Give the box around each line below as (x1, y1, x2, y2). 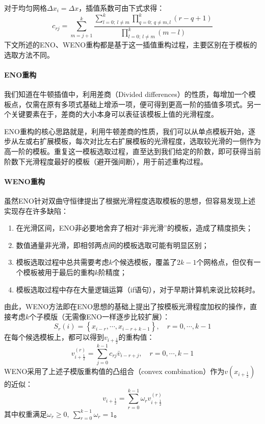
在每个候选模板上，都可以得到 (4, 332, 104, 342)
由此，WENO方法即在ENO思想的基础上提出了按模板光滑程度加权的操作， (4, 301, 250, 312)
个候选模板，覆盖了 (113, 257, 177, 267)
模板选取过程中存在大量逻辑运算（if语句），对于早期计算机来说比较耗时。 (16, 284, 259, 294)
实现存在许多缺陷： (4, 205, 68, 216)
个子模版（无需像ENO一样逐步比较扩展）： (29, 311, 170, 321)
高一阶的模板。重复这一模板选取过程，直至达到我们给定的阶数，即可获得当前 (4, 146, 261, 157)
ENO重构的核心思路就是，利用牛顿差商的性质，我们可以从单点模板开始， (4, 126, 248, 136)
